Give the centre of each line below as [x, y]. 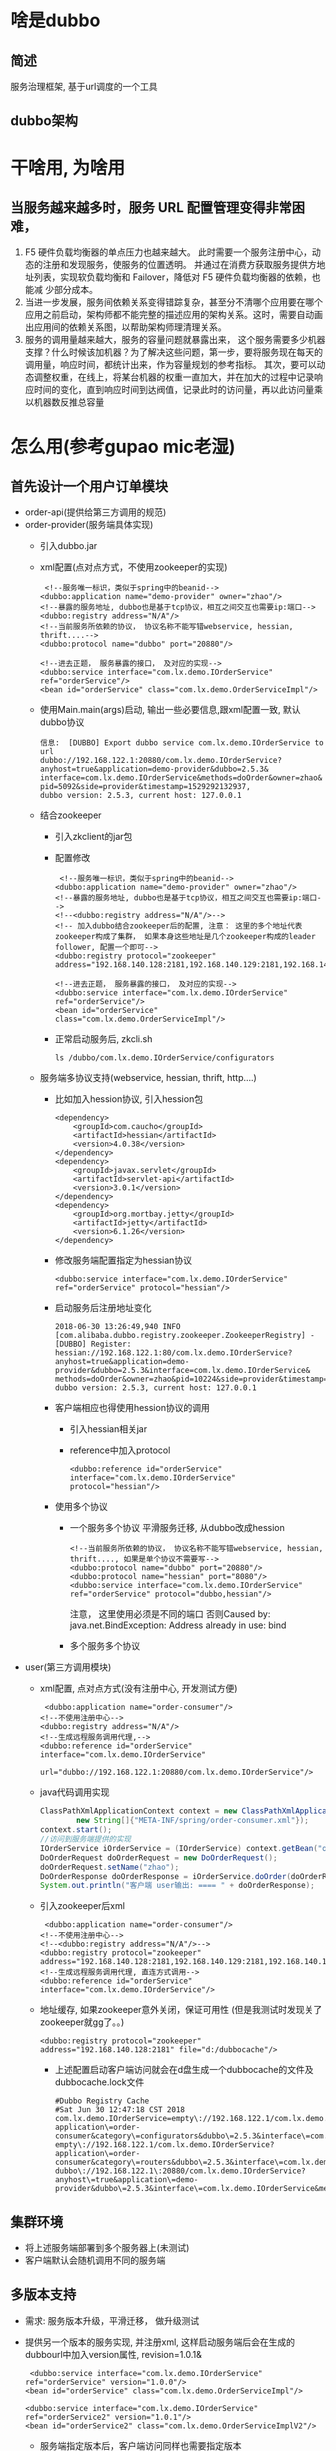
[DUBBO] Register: [93, 1344]
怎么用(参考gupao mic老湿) [123, 446]
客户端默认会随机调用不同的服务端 [95, 2260]
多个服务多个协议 [105, 1646]
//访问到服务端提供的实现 [85, 1839]
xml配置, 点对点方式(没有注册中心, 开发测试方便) [138, 1688]
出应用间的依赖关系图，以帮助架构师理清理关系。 [125, 327]
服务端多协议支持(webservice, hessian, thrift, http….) [148, 1078]
